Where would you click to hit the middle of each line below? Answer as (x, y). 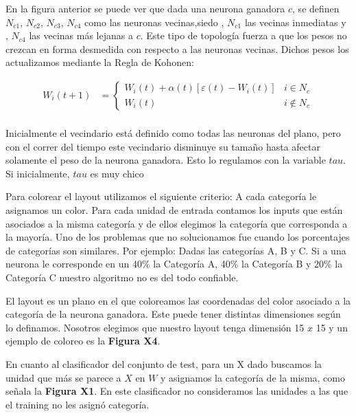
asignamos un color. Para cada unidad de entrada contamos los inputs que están (174, 210)
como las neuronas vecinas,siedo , (154, 22)
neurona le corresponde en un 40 (74, 264)
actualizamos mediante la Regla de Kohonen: (100, 62)
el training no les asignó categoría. (78, 404)
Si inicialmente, (38, 173)
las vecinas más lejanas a (81, 35)
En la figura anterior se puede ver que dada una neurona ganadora (145, 8)
